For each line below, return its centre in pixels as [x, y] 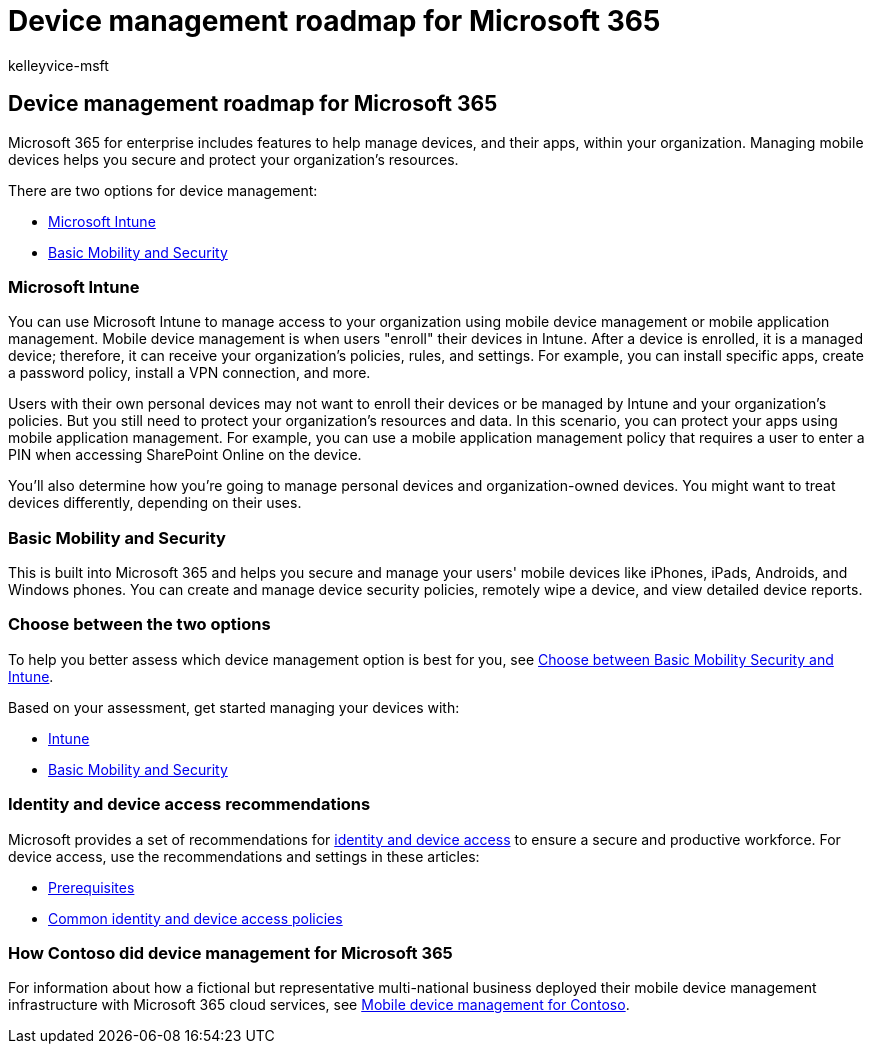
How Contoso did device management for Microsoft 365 [230, 952]
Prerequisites [91, 887]
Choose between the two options [139, 624]
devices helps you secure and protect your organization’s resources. [233, 159]
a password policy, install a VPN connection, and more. [189, 373]
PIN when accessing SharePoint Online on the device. [185, 455]
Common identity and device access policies [195, 918]
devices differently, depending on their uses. [155, 503]
